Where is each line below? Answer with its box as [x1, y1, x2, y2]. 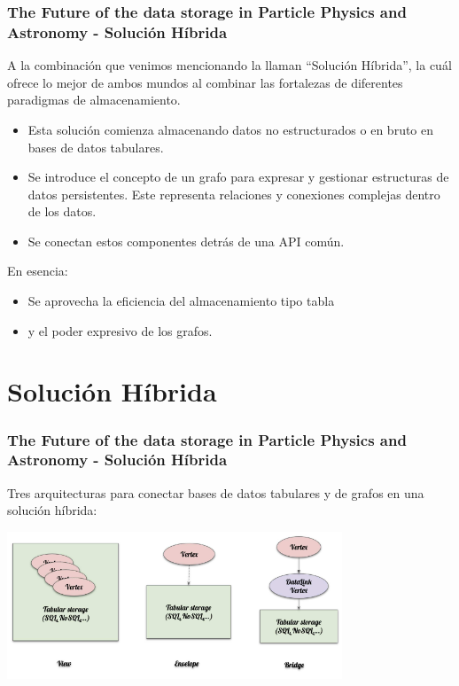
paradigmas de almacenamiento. [7, 90, 181, 109]
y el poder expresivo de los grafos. [27, 321, 213, 339]
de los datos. [27, 202, 97, 221]
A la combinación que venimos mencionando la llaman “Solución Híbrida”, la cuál [7, 56, 452, 74]
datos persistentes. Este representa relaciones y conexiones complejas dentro [27, 184, 440, 203]
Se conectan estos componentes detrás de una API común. [27, 231, 345, 250]
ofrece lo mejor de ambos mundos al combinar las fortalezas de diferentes [7, 73, 403, 91]
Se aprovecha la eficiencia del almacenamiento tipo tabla [27, 292, 335, 310]
